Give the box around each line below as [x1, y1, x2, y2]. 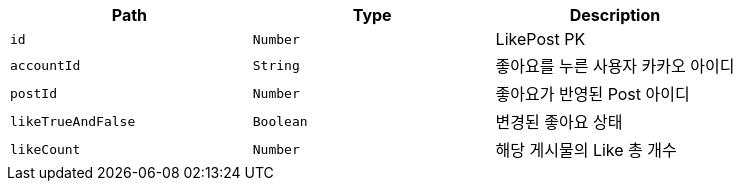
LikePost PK [495, 29, 586, 49]
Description [569, 5, 661, 25]
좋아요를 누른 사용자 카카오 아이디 [495, 56, 735, 76]
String [252, 57, 300, 73]
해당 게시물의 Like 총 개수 [495, 140, 677, 160]
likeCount [10, 141, 81, 157]
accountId [10, 57, 81, 73]
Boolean [252, 113, 308, 129]
